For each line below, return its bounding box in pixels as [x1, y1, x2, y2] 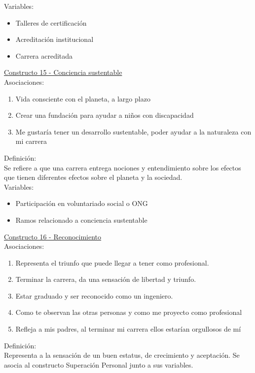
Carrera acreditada [15, 50, 73, 61]
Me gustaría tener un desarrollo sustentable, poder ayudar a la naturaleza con [15, 126, 252, 136]
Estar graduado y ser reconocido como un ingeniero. [15, 290, 173, 301]
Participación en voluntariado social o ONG [15, 198, 148, 208]
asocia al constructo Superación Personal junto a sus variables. [4, 359, 193, 370]
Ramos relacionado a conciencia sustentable [15, 214, 147, 225]
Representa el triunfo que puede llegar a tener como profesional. [15, 257, 209, 268]
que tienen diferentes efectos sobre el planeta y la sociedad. [4, 172, 182, 182]
